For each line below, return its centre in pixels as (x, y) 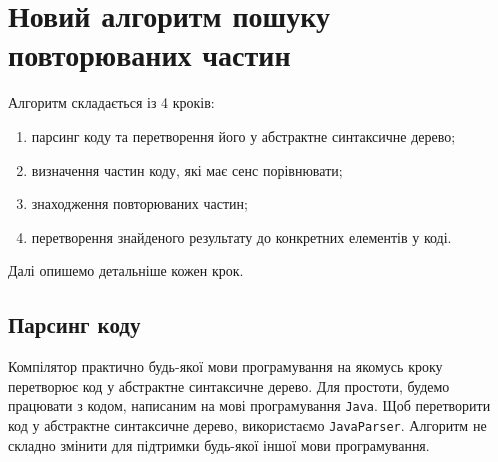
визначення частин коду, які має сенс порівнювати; (187, 169)
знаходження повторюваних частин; (139, 203)
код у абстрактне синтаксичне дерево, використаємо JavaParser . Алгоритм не (247, 424)
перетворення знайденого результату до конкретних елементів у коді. (241, 236)
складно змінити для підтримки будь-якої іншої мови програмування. (219, 444)
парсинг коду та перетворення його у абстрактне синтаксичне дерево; (243, 135)
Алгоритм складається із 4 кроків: (111, 102)
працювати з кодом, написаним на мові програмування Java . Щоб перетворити (249, 405)
